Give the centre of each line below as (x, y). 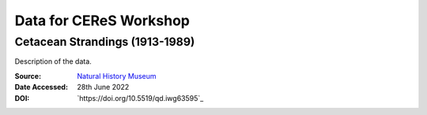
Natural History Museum (117, 76)
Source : (28, 76)
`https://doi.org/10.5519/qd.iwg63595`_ (140, 98)
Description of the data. (53, 61)
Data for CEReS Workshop (102, 20)
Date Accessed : (42, 87)
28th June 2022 (103, 87)
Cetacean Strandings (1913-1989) (105, 42)
